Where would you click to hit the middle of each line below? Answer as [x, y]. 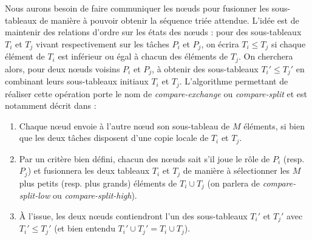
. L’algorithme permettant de [234, 81]
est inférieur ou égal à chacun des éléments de [143, 56]
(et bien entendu [85, 228]
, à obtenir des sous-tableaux [205, 68]
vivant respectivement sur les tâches [103, 43]
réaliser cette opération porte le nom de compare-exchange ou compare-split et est [156, 93]
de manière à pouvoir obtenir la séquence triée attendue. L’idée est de [169, 20]
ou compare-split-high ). [95, 195]
